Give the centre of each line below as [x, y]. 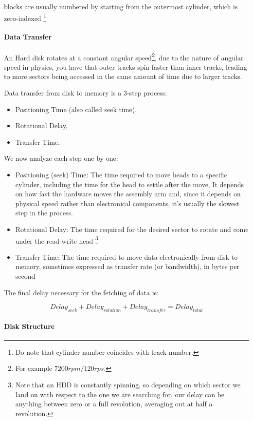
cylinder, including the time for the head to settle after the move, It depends [130, 184]
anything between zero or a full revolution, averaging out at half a [114, 404]
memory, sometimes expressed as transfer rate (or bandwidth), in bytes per [127, 266]
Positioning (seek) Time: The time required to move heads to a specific [121, 175]
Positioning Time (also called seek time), [76, 109]
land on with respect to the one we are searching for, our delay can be [120, 394]
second [25, 276]
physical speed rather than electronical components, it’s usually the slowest [127, 203]
